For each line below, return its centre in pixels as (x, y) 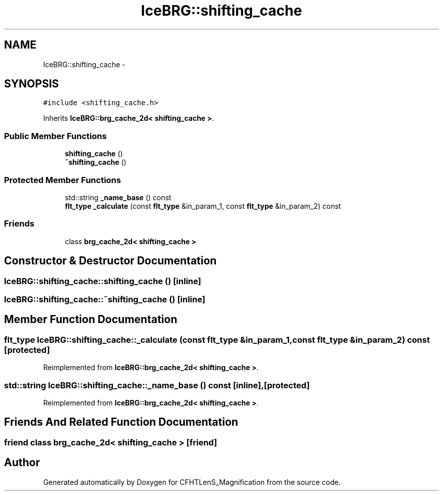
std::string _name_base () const (118, 197)
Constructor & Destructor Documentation (110, 261)
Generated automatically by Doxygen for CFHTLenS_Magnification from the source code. (192, 482)
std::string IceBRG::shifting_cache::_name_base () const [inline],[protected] (157, 385)
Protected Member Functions (63, 180)
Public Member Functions (55, 136)
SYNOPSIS (32, 84)
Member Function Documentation (91, 320)
